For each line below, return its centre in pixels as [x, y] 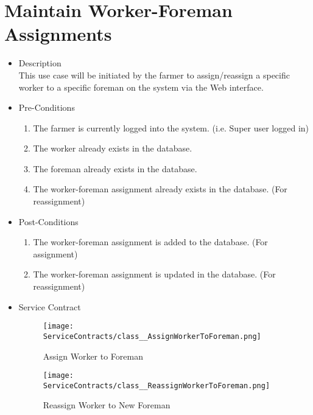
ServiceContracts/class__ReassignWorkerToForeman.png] [156, 385]
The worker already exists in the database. [113, 148]
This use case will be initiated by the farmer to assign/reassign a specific [154, 75]
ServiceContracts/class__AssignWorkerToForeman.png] [152, 336]
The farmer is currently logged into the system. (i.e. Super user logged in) [171, 127]
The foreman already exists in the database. [115, 168]
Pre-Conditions [47, 107]
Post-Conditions [48, 221]
